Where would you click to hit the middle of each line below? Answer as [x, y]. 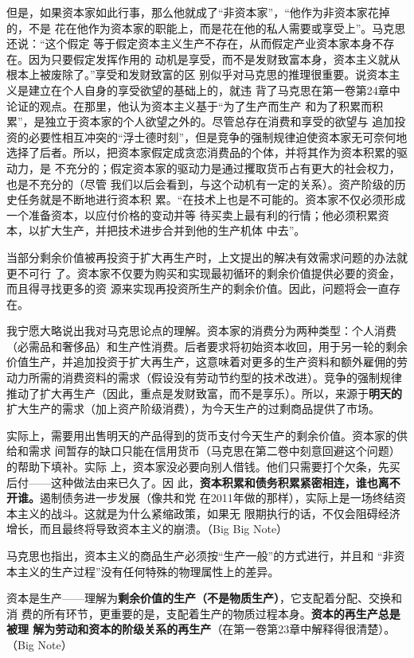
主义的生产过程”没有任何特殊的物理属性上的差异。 [148, 571]
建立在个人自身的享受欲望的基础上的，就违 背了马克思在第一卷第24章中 [214, 90]
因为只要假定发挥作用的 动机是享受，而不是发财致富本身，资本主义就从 [214, 58]
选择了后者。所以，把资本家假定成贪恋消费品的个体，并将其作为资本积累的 [201, 152]
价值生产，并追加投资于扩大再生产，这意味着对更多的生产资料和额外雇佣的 [201, 362]
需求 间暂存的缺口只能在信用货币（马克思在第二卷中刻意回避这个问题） [214, 451]
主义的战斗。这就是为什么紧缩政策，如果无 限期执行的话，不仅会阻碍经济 [209, 513]
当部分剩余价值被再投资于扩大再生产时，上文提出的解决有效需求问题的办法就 [207, 257]
